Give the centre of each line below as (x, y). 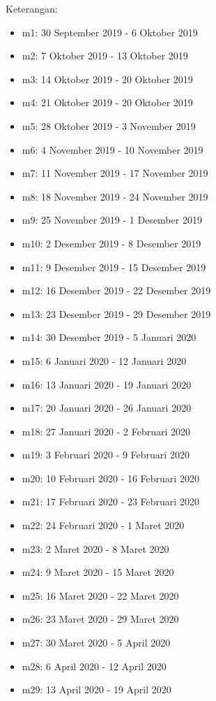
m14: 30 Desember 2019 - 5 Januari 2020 (109, 337)
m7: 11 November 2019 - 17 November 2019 (115, 173)
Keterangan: (32, 8)
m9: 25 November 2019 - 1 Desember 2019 (112, 220)
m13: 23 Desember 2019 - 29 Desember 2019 (116, 313)
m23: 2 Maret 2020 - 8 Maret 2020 (95, 548)
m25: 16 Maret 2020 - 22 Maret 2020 (100, 595)
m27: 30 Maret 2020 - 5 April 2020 (96, 643)
